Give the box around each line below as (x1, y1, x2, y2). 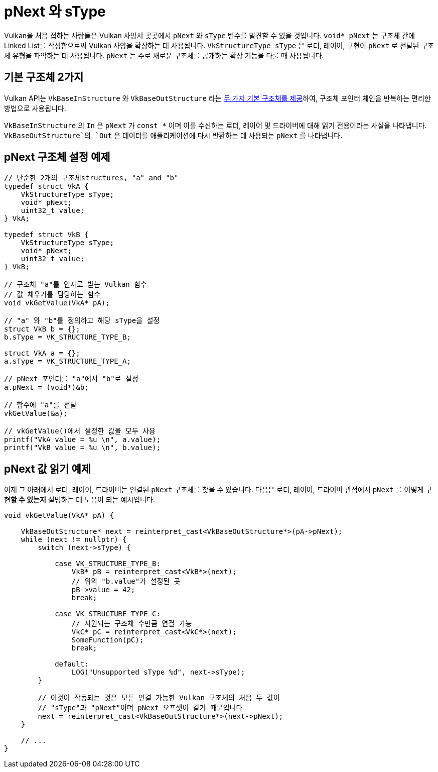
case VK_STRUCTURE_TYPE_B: (55, 560, 161, 568)
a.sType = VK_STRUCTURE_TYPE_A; (4, 357, 131, 366)
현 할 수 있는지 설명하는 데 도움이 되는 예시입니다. (4, 495, 155, 504)
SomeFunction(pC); (71, 636, 144, 644)
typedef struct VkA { (4, 182, 89, 191)
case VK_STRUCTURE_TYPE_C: (55, 610, 161, 618)
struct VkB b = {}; (4, 325, 80, 334)
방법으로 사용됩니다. (4, 103, 66, 113)
